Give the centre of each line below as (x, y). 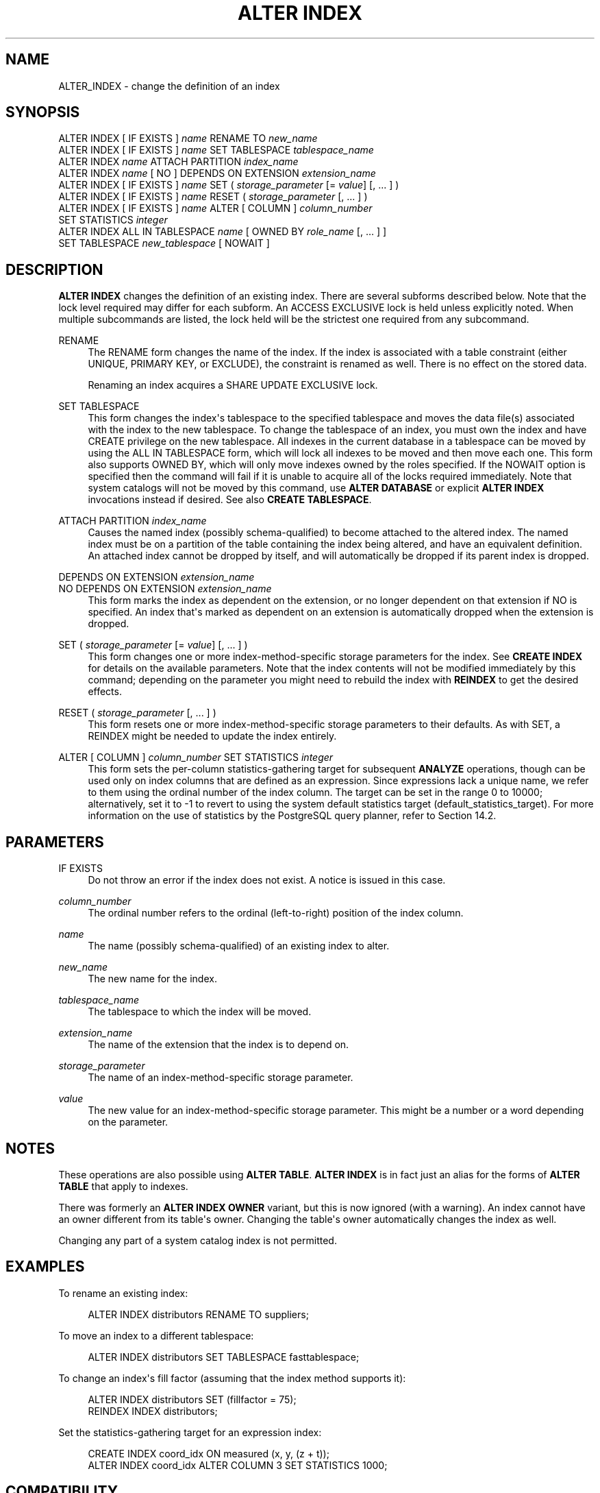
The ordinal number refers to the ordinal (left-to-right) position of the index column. (276, 913)
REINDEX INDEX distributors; (153, 1411)
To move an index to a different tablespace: (156, 1335)
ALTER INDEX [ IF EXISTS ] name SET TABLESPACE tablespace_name (216, 150)
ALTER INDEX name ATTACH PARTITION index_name (178, 162)
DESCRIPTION (54, 269)
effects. (105, 692)
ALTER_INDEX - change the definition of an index (169, 86)
